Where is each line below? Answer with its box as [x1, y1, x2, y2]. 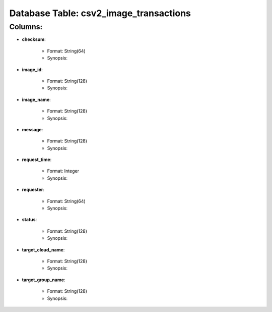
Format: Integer [47, 168, 79, 174]
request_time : [22, 157, 52, 163]
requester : [22, 187, 45, 193]
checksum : [22, 36, 46, 42]
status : [22, 217, 37, 223]
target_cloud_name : [22, 246, 65, 252]
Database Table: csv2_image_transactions [9, 8, 191, 19]
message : [22, 126, 43, 132]
